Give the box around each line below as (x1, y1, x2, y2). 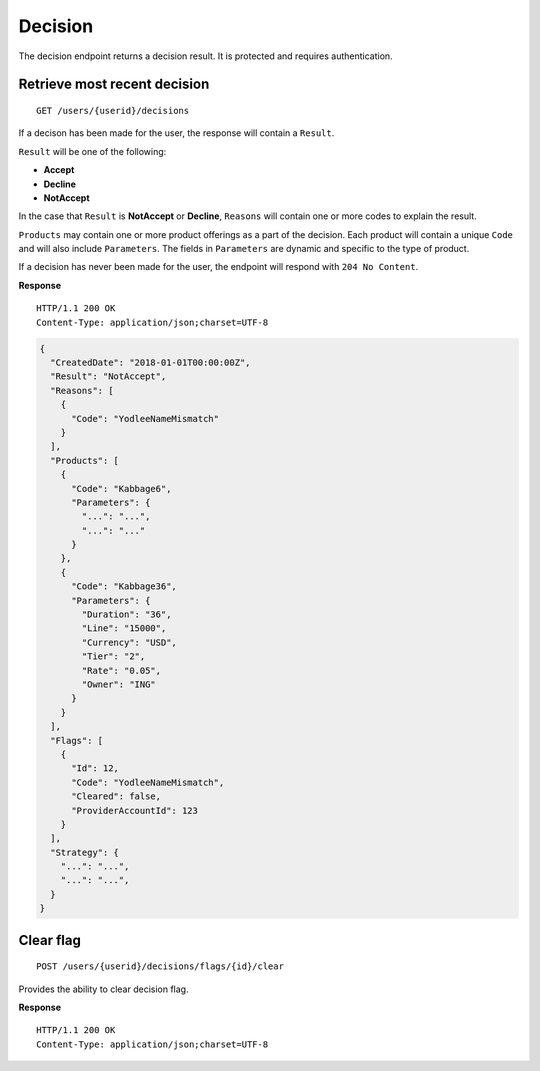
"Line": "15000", (81, 623, 167, 634)
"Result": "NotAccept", (50, 371, 167, 382)
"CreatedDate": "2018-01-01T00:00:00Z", (50, 357, 251, 369)
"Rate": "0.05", (81, 665, 162, 676)
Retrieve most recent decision (18, 76, 210, 93)
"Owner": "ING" (81, 679, 157, 690)
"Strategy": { (50, 846, 120, 858)
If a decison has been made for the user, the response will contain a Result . (18, 127, 335, 139)
